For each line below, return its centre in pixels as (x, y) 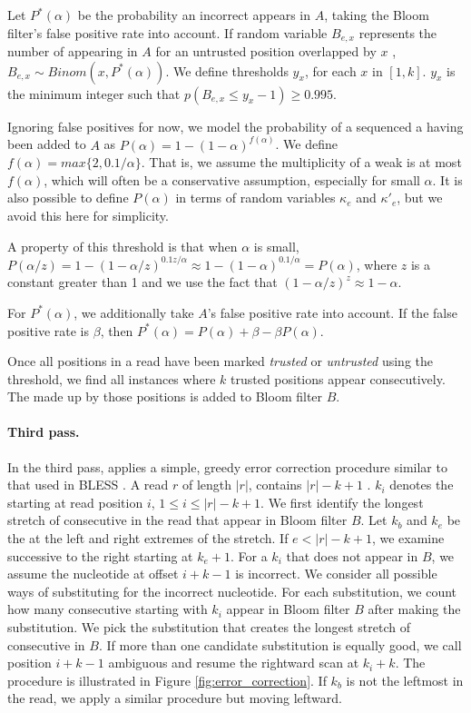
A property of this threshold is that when (123, 246)
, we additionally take (134, 312)
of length (207, 485)
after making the (414, 609)
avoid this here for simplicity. (88, 216)
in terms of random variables (255, 198)
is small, (276, 246)
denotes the (422, 485)
